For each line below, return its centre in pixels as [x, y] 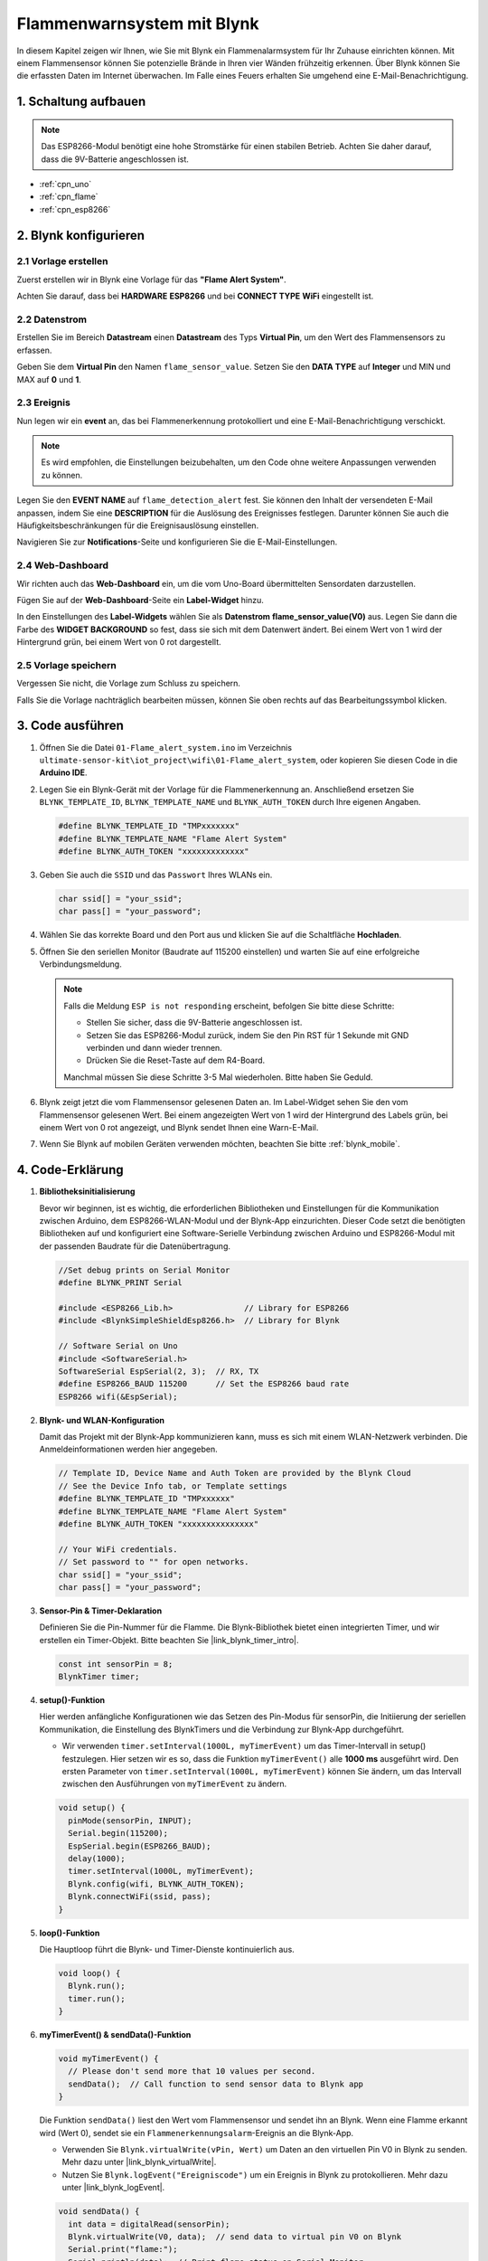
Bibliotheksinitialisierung [87, 1192]
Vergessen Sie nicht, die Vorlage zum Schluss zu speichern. [129, 684]
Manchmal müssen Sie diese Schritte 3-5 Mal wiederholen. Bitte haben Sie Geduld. [219, 1077]
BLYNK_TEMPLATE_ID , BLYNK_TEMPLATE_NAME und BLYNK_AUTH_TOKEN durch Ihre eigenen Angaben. [230, 802]
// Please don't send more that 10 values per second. [192, 2072]
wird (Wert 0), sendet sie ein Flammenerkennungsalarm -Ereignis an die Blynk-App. [197, 2133]
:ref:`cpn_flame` [69, 197]
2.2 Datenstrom [52, 319]
